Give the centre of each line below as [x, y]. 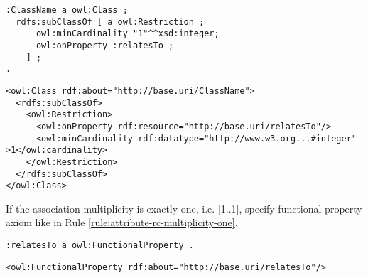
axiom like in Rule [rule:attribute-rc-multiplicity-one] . [122, 222]
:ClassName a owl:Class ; [67, 10]
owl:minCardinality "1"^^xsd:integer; [128, 34]
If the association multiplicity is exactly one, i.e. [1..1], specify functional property [184, 208]
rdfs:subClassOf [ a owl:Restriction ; [110, 22]
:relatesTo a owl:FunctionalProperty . [100, 246]
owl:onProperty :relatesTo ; [105, 45]
